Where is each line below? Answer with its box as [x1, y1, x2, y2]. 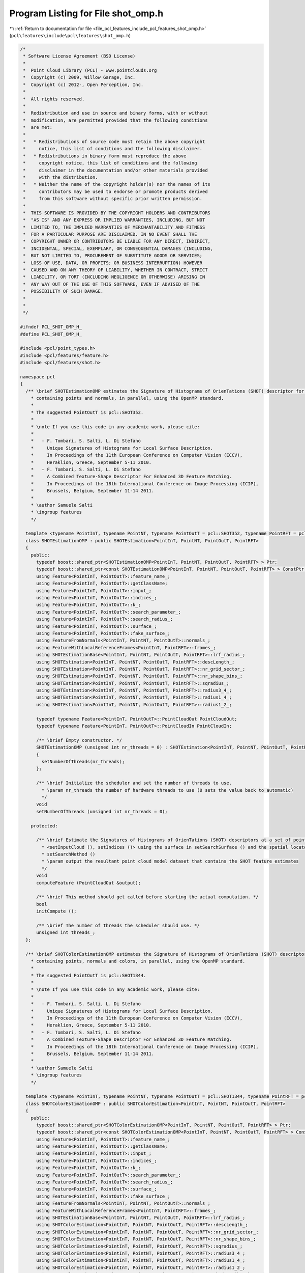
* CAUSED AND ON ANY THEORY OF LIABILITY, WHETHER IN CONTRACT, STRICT [23, 267, 208, 273]
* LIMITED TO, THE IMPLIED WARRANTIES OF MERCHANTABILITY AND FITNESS [23, 224, 205, 230]
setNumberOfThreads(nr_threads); [41, 759, 125, 764]
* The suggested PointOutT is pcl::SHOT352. [30, 409, 144, 415]
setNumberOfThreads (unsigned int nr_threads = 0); [36, 809, 168, 814]
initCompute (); [36, 908, 77, 914]
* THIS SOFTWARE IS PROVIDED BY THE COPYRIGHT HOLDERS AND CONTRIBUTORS [23, 210, 211, 216]
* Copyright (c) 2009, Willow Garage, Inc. [23, 74, 136, 80]
